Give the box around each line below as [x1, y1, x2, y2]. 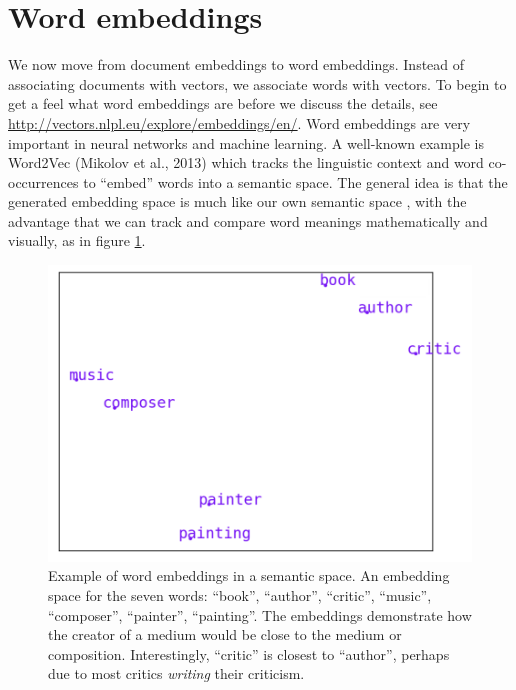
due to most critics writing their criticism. [48, 663, 305, 684]
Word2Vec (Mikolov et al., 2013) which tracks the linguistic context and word [8, 152, 484, 173]
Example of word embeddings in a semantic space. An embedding [48, 565, 450, 586]
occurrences [8, 171, 79, 192]
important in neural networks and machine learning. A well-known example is [8, 132, 484, 153]
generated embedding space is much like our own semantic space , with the [8, 191, 467, 212]
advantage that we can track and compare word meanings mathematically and [8, 210, 488, 231]
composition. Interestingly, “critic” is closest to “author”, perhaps [48, 643, 450, 664]
